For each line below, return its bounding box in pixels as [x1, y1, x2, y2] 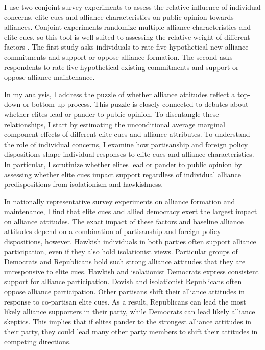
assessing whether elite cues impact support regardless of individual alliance [4, 169, 241, 179]
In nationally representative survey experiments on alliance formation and [4, 196, 235, 206]
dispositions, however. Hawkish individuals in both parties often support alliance [4, 236, 256, 247]
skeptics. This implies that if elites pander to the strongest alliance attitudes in [4, 316, 252, 326]
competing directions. [4, 336, 71, 346]
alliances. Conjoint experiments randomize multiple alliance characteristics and [4, 21, 251, 32]
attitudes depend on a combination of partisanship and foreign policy [4, 226, 221, 237]
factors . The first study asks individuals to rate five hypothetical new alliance [4, 41, 249, 52]
